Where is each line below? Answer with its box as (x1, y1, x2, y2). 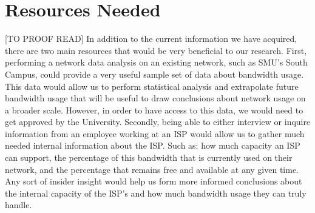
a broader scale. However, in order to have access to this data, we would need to (5, 103, 303, 116)
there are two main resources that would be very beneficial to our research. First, (5, 44, 307, 56)
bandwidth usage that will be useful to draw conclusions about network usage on (5, 92, 306, 104)
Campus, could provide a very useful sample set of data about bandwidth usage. (5, 67, 304, 80)
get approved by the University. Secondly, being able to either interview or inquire (5, 115, 311, 128)
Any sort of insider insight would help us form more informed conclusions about (5, 175, 302, 188)
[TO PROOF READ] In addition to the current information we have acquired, (5, 32, 297, 45)
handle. (5, 198, 32, 211)
